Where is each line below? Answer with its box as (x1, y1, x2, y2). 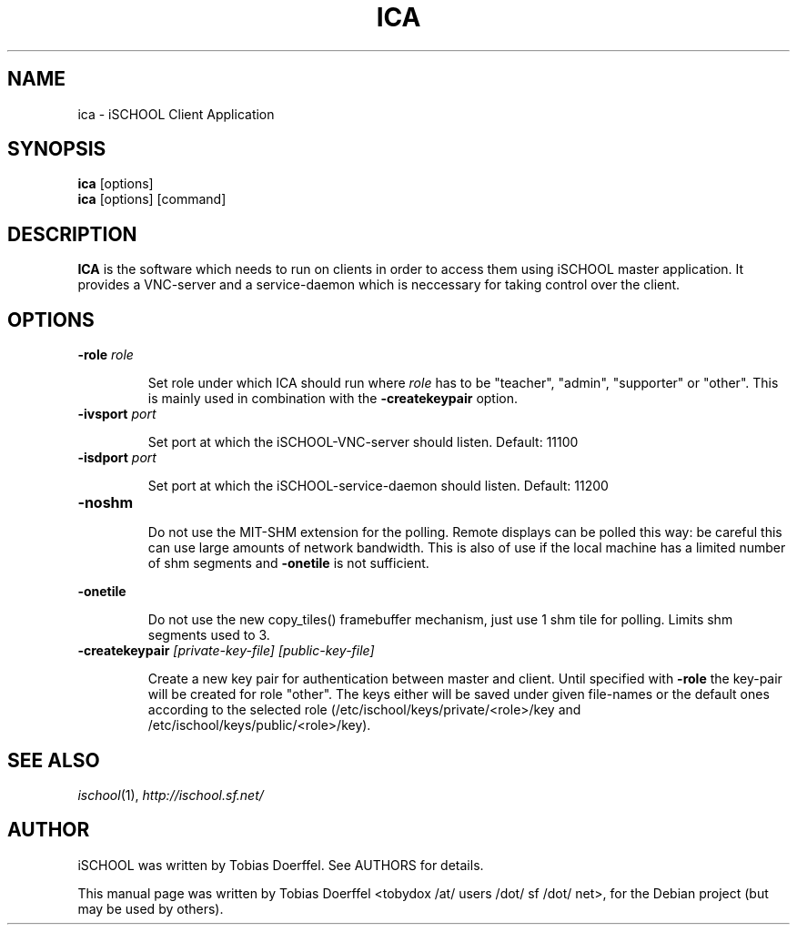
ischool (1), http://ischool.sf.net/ (77, 786, 264, 803)
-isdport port (77, 450, 156, 466)
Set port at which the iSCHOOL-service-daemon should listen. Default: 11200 (147, 478, 609, 494)
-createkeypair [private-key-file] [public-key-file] (77, 643, 375, 659)
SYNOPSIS (7, 137, 106, 161)
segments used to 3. (147, 627, 270, 643)
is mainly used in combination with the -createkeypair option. (147, 390, 519, 407)
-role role (77, 347, 134, 363)
